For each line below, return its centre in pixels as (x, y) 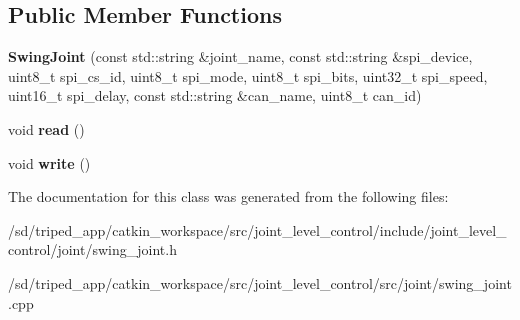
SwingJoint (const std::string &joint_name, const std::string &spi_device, (240, 56)
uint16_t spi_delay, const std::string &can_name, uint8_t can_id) (215, 95)
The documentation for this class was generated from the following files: (228, 196)
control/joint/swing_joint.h (92, 249)
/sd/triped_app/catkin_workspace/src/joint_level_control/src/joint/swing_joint (260, 282)
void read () (46, 128)
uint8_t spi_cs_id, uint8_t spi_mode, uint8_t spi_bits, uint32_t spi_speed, (248, 75)
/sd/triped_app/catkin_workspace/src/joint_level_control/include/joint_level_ (257, 229)
